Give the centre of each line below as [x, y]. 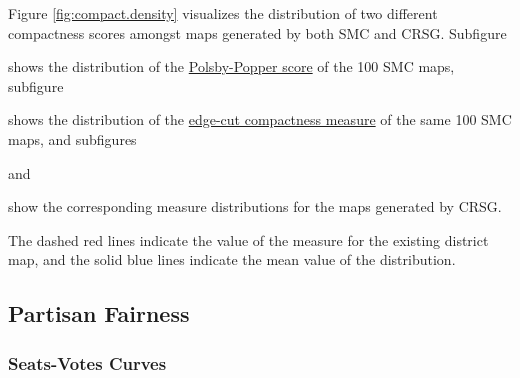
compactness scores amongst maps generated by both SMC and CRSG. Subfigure [257, 32]
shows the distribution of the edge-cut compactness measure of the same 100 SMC [260, 119]
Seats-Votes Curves [87, 362]
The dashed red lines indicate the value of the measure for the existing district [248, 239]
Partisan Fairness [99, 313]
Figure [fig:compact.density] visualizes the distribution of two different [223, 13]
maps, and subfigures [72, 138]
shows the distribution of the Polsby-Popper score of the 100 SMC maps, [231, 66]
